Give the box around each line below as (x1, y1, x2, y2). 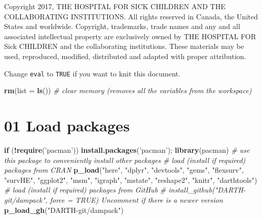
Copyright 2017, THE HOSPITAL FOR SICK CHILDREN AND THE (4, 1, 226, 11)
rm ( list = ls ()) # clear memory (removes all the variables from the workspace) (4, 85, 252, 96)
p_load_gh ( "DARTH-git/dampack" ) (4, 204, 124, 215)
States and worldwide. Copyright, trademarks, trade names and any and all (4, 21, 241, 32)
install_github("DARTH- (168, 184, 246, 195)
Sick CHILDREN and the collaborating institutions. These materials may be (4, 41, 244, 51)
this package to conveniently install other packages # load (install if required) (4, 154, 246, 165)
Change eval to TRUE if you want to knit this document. (4, 68, 181, 78)
